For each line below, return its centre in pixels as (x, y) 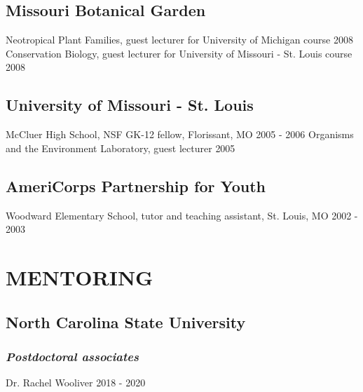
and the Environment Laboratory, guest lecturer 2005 (121, 148)
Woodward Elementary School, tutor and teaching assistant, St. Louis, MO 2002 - (182, 215)
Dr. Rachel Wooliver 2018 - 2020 (76, 383)
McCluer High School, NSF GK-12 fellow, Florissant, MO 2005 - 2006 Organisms (180, 134)
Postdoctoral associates (72, 356)
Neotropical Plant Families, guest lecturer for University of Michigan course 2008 (179, 40)
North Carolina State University (126, 322)
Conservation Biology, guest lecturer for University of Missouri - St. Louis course (179, 53)
